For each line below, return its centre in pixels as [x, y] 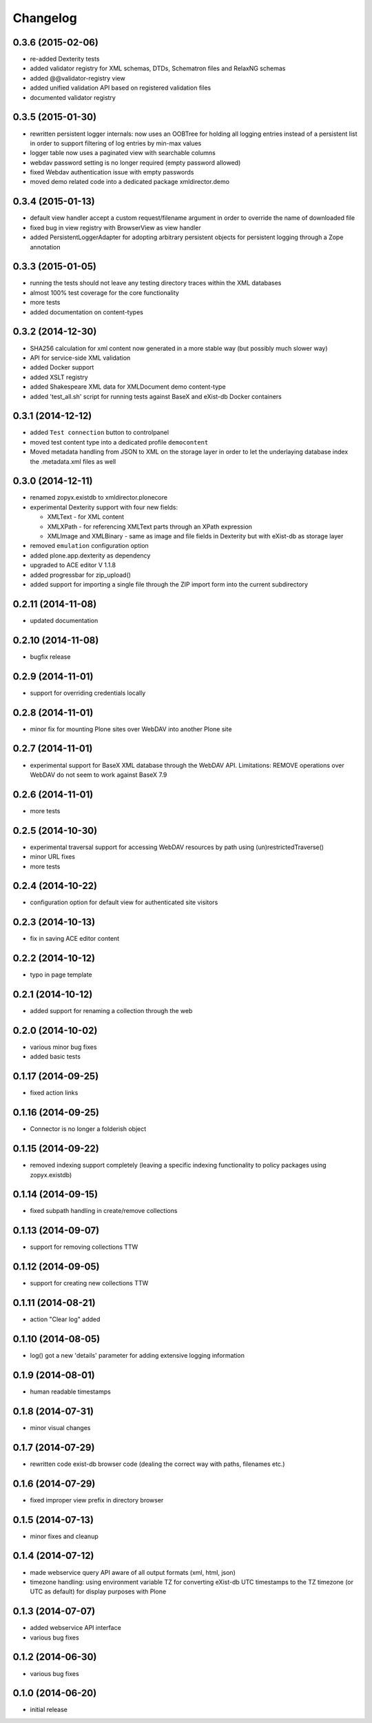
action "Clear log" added [65, 1319]
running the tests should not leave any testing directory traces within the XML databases [156, 283]
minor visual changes [60, 1427]
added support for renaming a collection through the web [111, 1011]
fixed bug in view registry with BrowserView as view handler [115, 227]
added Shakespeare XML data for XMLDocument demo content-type [128, 387]
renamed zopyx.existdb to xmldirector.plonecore [99, 498]
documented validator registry [73, 97]
